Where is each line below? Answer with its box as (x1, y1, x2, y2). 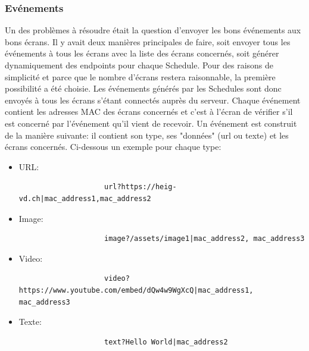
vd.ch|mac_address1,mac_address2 (18, 194, 151, 203)
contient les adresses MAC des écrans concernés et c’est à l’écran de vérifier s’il (5, 105, 293, 118)
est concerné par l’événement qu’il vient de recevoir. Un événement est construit (5, 117, 297, 129)
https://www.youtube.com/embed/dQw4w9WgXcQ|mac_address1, (18, 286, 254, 294)
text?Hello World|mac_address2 (104, 337, 228, 346)
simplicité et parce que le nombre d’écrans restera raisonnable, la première (5, 70, 276, 83)
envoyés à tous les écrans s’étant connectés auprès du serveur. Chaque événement (5, 93, 301, 106)
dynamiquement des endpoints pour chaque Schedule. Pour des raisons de (5, 59, 274, 71)
